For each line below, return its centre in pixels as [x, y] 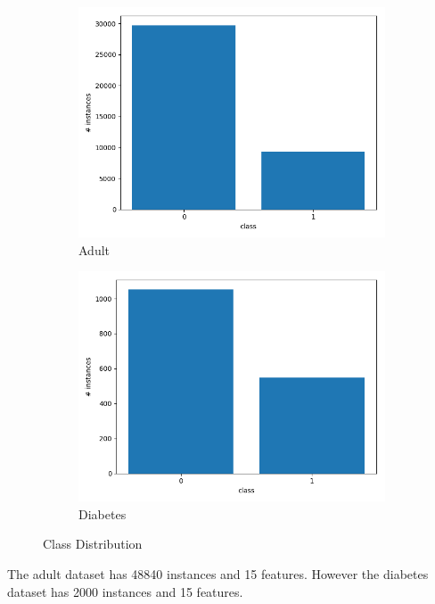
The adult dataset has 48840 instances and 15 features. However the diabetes [218, 573]
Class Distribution [93, 544]
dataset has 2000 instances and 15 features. [125, 591]
